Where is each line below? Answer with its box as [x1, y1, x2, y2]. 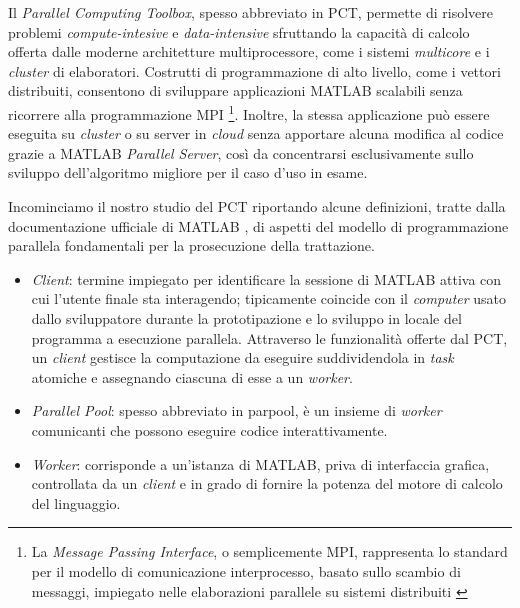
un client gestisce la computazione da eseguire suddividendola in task [31, 347, 454, 368]
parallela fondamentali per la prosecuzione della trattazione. [8, 235, 375, 256]
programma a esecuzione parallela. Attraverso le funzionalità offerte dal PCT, [31, 327, 508, 348]
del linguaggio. [31, 492, 121, 513]
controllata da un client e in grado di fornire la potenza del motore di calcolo [31, 473, 503, 494]
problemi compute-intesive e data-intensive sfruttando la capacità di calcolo [8, 21, 470, 42]
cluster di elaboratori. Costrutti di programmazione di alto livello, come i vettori [8, 60, 501, 81]
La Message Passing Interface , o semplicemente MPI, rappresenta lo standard [31, 541, 508, 562]
